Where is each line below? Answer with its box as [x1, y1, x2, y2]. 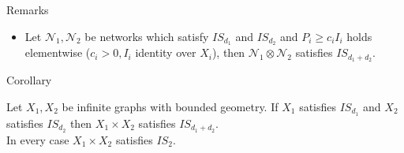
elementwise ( [24, 44, 91, 61]
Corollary [6, 72, 52, 88]
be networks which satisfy [84, 28, 209, 44]
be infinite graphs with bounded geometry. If [62, 98, 279, 114]
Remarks [6, 2, 49, 17]
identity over [135, 44, 196, 61]
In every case [6, 131, 69, 147]
